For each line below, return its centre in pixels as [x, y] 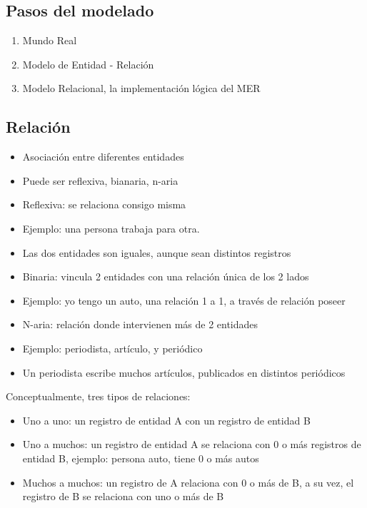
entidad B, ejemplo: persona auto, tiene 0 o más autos [141, 458]
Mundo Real [50, 40]
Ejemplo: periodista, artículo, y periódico [112, 348]
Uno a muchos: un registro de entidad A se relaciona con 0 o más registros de [192, 444]
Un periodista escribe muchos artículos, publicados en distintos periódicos [184, 372]
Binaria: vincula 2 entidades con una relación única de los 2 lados [166, 276]
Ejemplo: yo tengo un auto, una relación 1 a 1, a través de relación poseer [184, 300]
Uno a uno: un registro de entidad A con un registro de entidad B [166, 420]
